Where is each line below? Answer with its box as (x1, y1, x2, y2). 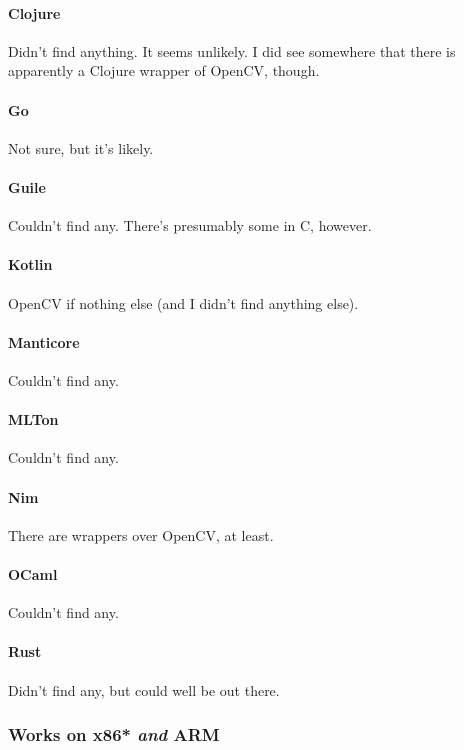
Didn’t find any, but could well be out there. (8, 679, 280, 700)
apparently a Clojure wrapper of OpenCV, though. (8, 60, 320, 81)
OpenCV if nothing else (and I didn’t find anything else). (8, 292, 359, 313)
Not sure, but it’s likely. (8, 137, 154, 158)
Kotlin (8, 254, 53, 275)
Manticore (8, 331, 80, 352)
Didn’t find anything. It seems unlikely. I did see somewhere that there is (8, 40, 456, 61)
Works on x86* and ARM (8, 722, 220, 747)
